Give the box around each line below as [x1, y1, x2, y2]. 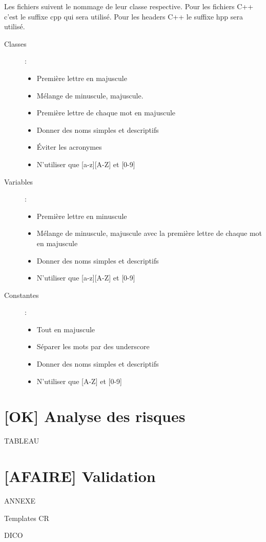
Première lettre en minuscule [36, 210, 127, 221]
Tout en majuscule [36, 324, 95, 334]
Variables [4, 176, 33, 187]
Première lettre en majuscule [36, 72, 127, 83]
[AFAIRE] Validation [4, 466, 156, 487]
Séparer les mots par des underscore [36, 341, 150, 352]
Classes [4, 38, 27, 49]
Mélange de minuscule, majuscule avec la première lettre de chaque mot [36, 228, 262, 238]
